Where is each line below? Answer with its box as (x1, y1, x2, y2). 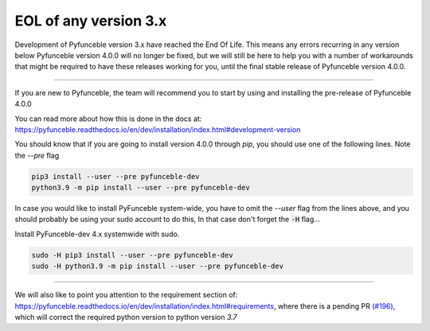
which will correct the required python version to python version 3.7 (14, 312, 237, 321)
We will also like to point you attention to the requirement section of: (14, 290, 238, 300)
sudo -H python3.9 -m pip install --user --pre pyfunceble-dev (31, 262, 284, 271)
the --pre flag (14, 150, 60, 160)
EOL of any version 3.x (14, 12, 167, 29)
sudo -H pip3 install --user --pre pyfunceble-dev (31, 251, 234, 259)
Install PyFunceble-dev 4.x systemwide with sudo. (14, 229, 180, 239)
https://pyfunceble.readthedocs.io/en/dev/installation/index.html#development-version (14, 124, 301, 134)
